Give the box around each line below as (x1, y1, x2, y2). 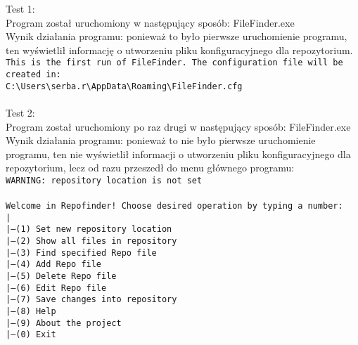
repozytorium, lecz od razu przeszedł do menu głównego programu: (6, 160, 295, 175)
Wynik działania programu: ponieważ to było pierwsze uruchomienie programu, (6, 29, 347, 44)
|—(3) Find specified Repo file (6, 247, 157, 258)
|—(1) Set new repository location (6, 224, 172, 235)
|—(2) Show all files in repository (6, 236, 177, 247)
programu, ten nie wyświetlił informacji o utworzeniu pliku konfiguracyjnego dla (6, 146, 351, 161)
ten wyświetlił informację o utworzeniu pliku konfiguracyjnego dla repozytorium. (6, 42, 353, 57)
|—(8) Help (6, 306, 56, 317)
